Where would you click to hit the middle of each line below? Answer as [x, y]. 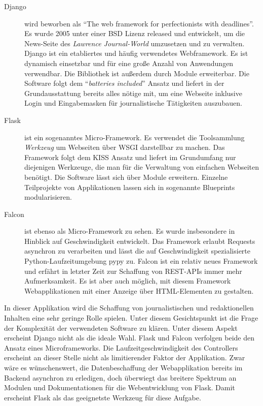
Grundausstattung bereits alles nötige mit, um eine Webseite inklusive [133, 93]
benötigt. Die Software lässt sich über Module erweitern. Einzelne [126, 177]
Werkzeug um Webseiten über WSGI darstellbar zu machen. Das [125, 147]
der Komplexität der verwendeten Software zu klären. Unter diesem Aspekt [121, 327]
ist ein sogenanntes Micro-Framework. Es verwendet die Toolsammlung [135, 137]
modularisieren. [48, 197]
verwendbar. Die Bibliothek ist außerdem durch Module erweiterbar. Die [137, 73]
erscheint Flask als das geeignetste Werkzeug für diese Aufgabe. [103, 397]
